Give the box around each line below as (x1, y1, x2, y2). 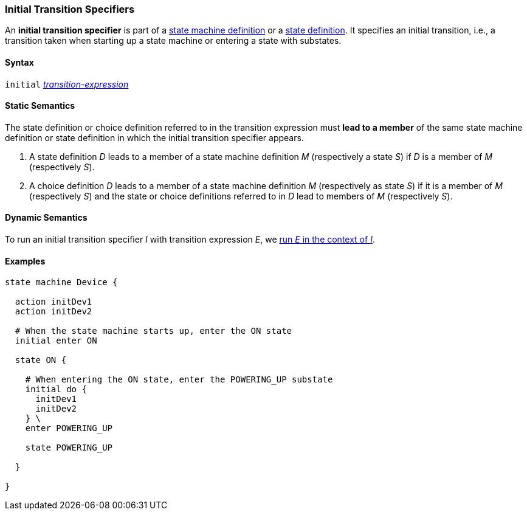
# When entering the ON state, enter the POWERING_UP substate (25, 375, 333, 385)
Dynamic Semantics (5, 212, 88, 223)
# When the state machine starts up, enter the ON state (15, 326, 292, 336)
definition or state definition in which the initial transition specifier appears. (5, 132, 304, 143)
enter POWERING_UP (25, 423, 113, 434)
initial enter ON (15, 336, 97, 346)
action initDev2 (15, 306, 92, 317)
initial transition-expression (5, 78, 129, 89)
